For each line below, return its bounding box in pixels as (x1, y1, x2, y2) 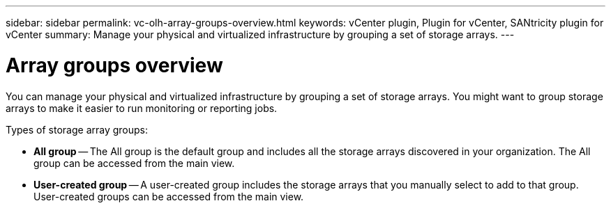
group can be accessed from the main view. (33, 157, 235, 169)
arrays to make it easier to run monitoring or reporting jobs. (6, 102, 278, 114)
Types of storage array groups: (6, 123, 149, 136)
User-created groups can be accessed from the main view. (33, 190, 304, 202)
